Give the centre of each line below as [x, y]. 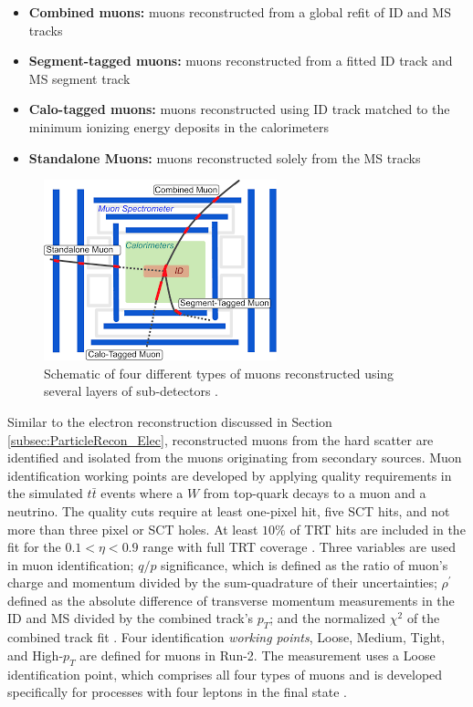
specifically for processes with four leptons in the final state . [177, 692]
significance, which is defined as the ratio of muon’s [305, 564]
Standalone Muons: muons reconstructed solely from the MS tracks [225, 157]
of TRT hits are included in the [378, 529]
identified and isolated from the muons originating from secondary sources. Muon [235, 457]
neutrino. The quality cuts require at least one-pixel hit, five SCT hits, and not [229, 510]
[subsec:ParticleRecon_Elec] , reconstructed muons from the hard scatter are [221, 439]
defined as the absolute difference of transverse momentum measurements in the [231, 600]
